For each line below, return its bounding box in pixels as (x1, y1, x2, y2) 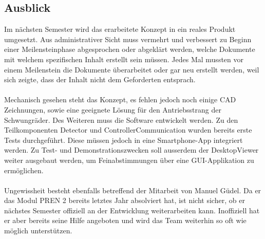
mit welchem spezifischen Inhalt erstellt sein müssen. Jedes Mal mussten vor (4, 53, 243, 64)
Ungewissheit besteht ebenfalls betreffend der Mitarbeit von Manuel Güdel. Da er (4, 185, 261, 195)
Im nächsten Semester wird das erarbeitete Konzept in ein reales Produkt (4, 24, 236, 34)
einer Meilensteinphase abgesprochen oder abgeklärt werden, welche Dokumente (4, 44, 255, 54)
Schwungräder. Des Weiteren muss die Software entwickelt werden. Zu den (4, 114, 238, 125)
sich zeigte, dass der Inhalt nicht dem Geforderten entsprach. (4, 74, 196, 85)
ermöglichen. (4, 164, 44, 175)
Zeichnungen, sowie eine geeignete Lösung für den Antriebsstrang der (4, 104, 221, 115)
